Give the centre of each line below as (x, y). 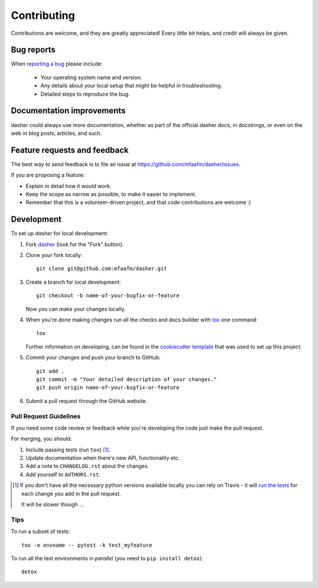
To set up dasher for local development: (60, 233)
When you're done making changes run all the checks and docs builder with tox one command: (142, 320)
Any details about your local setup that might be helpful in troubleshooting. (131, 86)
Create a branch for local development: (73, 282)
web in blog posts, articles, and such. (56, 133)
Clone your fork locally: (54, 255)
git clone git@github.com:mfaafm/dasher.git (102, 269)
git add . (50, 371)
